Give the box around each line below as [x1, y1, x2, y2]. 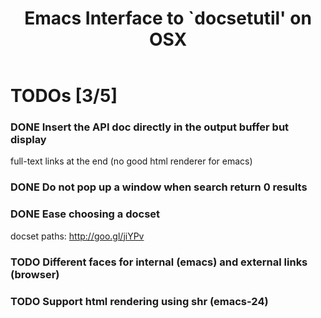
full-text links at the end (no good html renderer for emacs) [10, 155, 253, 167]
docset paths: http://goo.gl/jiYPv [10, 230, 145, 242]
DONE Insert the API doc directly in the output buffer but [10, 120, 290, 134]
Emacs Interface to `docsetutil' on [24, 7, 312, 30]
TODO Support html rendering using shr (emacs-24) [10, 294, 269, 308]
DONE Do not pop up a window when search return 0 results [10, 180, 308, 194]
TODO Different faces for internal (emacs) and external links [10, 255, 308, 269]
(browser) [10, 267, 60, 281]
